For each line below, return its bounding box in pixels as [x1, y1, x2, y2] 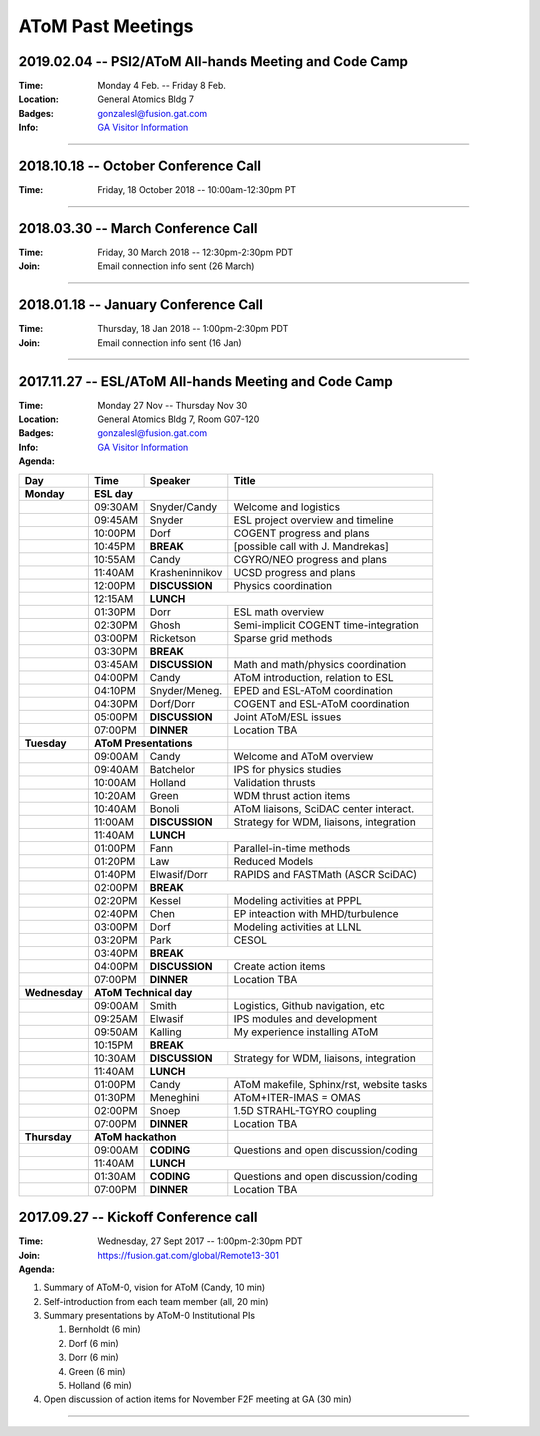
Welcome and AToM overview [233, 749, 374, 763]
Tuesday [24, 736, 67, 750]
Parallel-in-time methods [233, 841, 351, 855]
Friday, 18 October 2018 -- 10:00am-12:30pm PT [97, 184, 297, 196]
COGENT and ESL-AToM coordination [233, 696, 410, 710]
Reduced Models [233, 854, 314, 868]
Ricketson [149, 631, 197, 645]
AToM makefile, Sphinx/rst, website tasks [233, 1077, 428, 1091]
